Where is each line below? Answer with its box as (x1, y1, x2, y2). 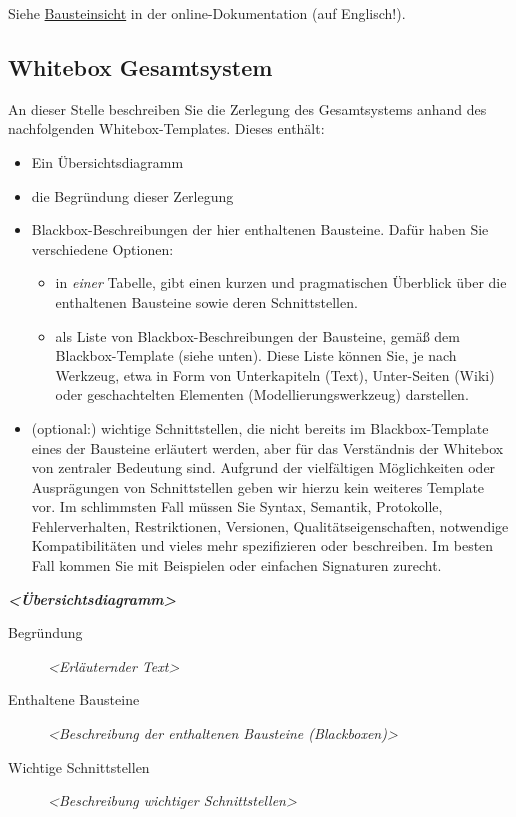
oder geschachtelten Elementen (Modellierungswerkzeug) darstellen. (55, 384, 469, 405)
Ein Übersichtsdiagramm (31, 151, 184, 172)
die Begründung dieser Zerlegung (31, 185, 234, 206)
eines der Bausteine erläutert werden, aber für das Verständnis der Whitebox (31, 437, 504, 458)
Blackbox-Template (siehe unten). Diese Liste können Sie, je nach (55, 345, 457, 366)
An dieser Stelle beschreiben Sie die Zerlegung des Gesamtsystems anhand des (8, 98, 487, 119)
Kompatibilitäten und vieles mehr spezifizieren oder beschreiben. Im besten (31, 535, 494, 556)
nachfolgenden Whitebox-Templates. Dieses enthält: (8, 118, 325, 139)
